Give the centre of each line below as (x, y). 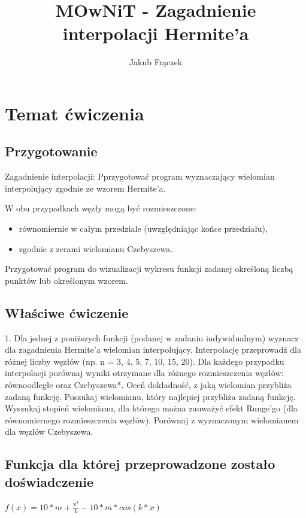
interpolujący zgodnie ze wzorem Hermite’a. (85, 188)
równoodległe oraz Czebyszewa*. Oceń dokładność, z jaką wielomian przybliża (148, 385)
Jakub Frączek (156, 62)
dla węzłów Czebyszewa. (49, 431)
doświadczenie (49, 481)
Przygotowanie (51, 151)
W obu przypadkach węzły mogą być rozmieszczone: (101, 208)
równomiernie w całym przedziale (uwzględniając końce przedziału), (143, 228)
